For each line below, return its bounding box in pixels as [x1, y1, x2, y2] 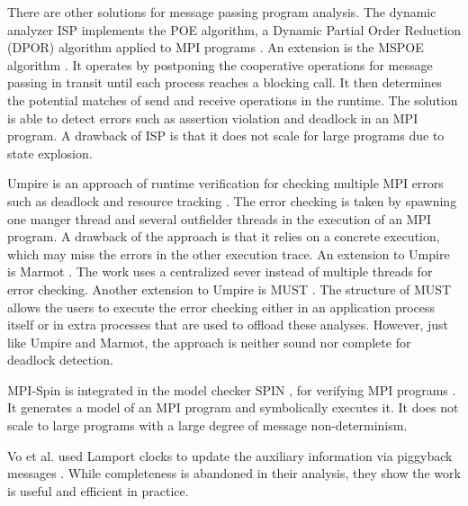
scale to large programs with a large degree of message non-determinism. [7, 416, 408, 435]
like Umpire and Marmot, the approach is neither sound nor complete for [7, 332, 411, 351]
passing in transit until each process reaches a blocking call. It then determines [7, 73, 442, 92]
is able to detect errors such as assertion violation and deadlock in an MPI [7, 108, 418, 127]
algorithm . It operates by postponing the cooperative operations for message [7, 55, 433, 74]
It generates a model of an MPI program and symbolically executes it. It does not [7, 398, 459, 417]
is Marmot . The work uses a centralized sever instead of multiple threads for [7, 262, 433, 281]
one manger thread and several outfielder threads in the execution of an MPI [7, 209, 432, 228]
